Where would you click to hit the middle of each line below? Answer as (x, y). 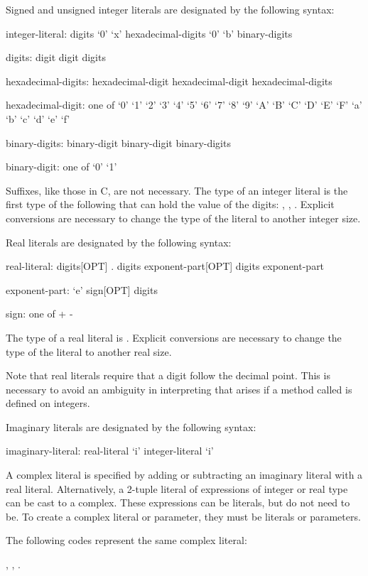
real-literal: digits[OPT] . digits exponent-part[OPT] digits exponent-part (165, 266)
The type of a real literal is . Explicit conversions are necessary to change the (174, 337)
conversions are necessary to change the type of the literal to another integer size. (183, 218)
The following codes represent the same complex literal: (126, 540)
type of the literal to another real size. (89, 351)
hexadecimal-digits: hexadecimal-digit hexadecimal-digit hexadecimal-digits (169, 81)
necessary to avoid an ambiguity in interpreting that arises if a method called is (179, 389)
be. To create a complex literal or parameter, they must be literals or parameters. (183, 516)
